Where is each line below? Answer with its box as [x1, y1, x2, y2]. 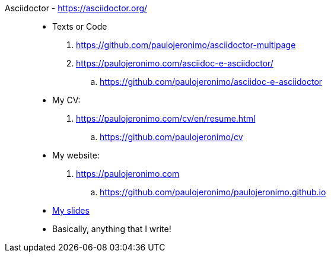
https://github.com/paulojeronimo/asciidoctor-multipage [76, 40, 296, 50]
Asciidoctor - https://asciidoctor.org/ [5, 3, 148, 13]
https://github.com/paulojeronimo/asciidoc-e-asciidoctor [100, 77, 323, 87]
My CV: [52, 95, 81, 105]
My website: [52, 150, 100, 160]
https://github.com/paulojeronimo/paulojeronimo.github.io [100, 187, 326, 197]
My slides [52, 205, 90, 215]
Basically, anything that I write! [52, 224, 171, 234]
